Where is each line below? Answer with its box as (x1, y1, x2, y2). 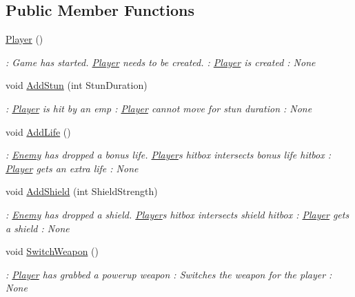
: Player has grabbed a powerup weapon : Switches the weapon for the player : (6, 267, 332, 281)
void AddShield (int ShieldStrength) (6, 184, 158, 198)
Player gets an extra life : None (6, 161, 139, 175)
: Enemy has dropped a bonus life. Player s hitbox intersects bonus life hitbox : (6, 147, 332, 162)
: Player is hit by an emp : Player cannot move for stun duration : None (6, 101, 312, 115)
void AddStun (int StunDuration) (6, 78, 148, 92)
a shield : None (6, 221, 70, 235)
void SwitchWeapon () (6, 244, 99, 258)
